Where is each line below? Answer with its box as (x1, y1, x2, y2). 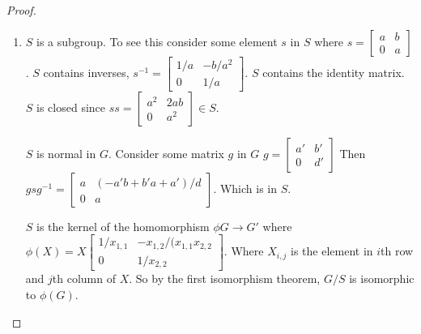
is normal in (36, 144, 96, 161)
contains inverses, (43, 63, 130, 80)
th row (381, 242, 414, 259)
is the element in (291, 242, 373, 259)
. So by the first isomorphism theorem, (129, 270, 321, 287)
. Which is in (213, 179, 278, 196)
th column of (52, 270, 116, 287)
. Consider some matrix (108, 144, 224, 161)
